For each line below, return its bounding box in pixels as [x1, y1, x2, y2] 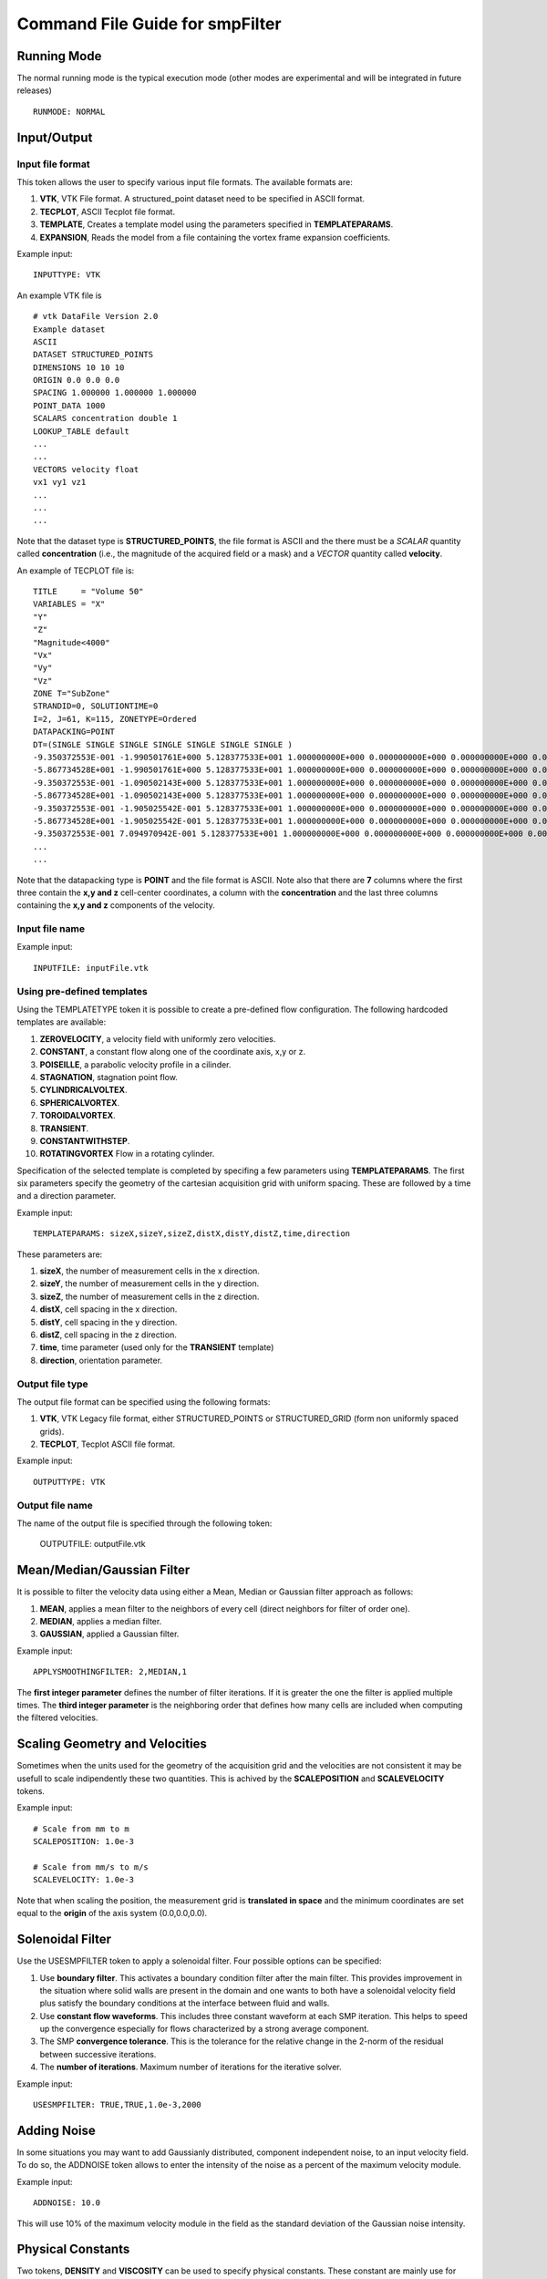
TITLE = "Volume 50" [33, 586, 144, 596]
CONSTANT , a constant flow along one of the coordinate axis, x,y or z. [39, 1047, 305, 1057]
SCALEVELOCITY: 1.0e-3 [33, 1874, 135, 1885]
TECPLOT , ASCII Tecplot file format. [39, 206, 176, 217]
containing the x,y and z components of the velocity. [16, 900, 216, 911]
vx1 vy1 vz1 [33, 477, 87, 488]
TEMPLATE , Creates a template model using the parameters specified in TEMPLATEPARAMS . [39, 219, 394, 230]
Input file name [16, 923, 86, 935]
